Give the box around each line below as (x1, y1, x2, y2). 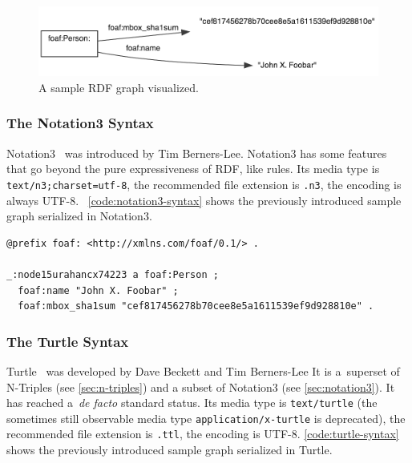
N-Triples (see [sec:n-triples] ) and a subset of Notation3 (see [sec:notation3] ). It (6, 378, 395, 395)
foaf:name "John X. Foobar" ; (18, 284, 179, 296)
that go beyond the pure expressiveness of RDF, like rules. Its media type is (6, 160, 380, 177)
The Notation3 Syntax (6, 113, 154, 133)
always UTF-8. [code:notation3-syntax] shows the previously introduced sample (6, 191, 402, 208)
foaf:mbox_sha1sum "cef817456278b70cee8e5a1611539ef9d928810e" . (18, 300, 374, 312)
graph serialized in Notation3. (6, 207, 152, 224)
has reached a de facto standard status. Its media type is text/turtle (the (6, 394, 378, 411)
